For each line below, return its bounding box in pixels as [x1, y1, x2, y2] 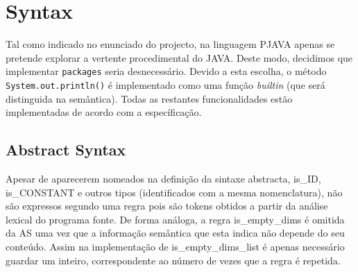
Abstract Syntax [6, 139, 126, 160]
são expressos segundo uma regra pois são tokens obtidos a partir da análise [6, 198, 328, 213]
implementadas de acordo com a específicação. [6, 105, 202, 119]
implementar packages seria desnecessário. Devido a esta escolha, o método [6, 64, 327, 78]
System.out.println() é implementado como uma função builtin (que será [6, 77, 325, 92]
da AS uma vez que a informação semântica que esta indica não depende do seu [6, 226, 345, 240]
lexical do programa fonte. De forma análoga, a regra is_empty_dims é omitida [6, 212, 345, 226]
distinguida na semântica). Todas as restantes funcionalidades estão [6, 91, 293, 105]
